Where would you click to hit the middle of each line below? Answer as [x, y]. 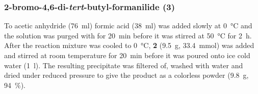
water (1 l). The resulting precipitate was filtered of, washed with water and [124, 65]
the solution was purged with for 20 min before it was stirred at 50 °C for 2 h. [128, 35]
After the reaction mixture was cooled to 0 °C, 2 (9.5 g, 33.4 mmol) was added [129, 45]
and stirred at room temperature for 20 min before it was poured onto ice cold [127, 55]
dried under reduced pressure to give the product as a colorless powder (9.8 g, [126, 75]
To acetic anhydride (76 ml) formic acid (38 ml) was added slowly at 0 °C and [128, 26]
